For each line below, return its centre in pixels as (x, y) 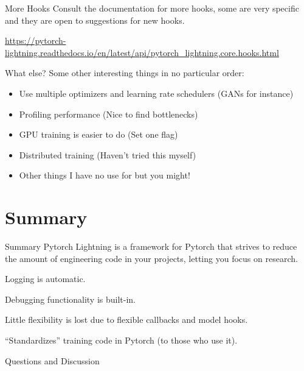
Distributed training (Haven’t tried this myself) (108, 154)
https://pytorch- (36, 41)
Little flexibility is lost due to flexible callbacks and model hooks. (126, 320)
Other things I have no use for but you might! (105, 175)
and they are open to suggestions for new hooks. (95, 20)
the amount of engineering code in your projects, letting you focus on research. (151, 258)
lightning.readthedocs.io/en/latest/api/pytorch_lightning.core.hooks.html (142, 52)
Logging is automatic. (45, 279)
